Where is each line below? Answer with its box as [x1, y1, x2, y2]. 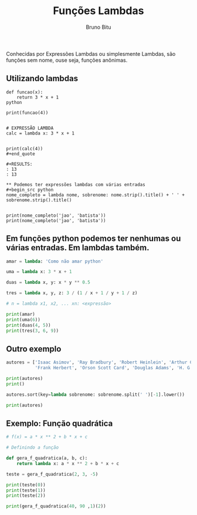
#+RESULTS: [6, 161, 33, 167]
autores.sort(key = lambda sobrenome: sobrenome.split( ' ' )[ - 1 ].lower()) [6, 392, 185, 398]
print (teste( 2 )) [6, 493, 46, 499]
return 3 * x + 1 [16, 94, 59, 100]
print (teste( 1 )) [6, 487, 46, 493]
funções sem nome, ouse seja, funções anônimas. [6, 56, 128, 63]
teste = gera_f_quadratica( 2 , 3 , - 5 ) [6, 471, 98, 477]
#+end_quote [6, 151, 35, 157]
